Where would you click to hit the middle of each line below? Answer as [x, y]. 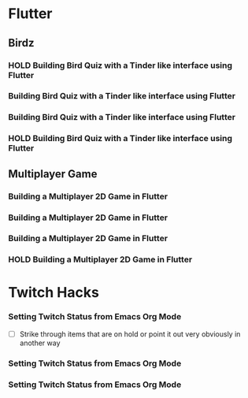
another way [40, 343]
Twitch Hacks [54, 292]
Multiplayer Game [53, 174]
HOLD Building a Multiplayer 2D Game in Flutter [100, 259]
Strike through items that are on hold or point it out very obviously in [130, 334]
